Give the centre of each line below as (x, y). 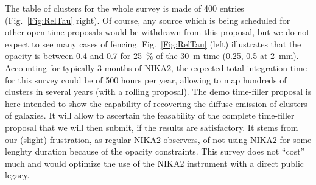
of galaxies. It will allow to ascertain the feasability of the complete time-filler (150, 115)
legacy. (17, 175)
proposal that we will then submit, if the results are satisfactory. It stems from (152, 127)
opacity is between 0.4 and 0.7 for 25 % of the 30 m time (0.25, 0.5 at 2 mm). (152, 56)
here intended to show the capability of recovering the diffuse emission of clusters (156, 103)
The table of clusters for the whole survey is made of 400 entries (125, 8)
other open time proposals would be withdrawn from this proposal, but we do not (157, 32)
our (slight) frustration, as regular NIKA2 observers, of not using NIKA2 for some (158, 139)
